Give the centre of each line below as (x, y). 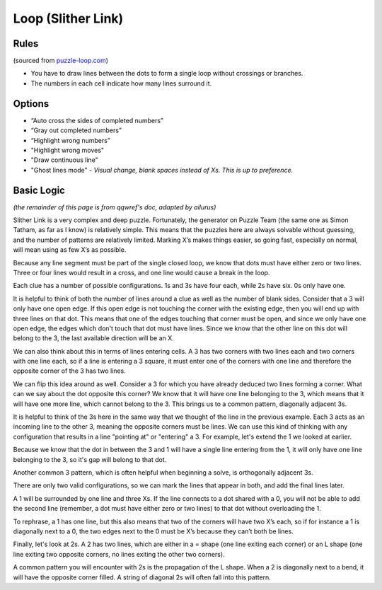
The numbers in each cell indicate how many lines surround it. (121, 83)
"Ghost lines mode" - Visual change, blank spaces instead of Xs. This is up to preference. (162, 170)
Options (31, 104)
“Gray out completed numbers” (76, 130)
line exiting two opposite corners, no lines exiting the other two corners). (119, 554)
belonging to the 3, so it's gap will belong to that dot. (90, 459)
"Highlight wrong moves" (68, 150)
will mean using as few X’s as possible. (70, 250)
